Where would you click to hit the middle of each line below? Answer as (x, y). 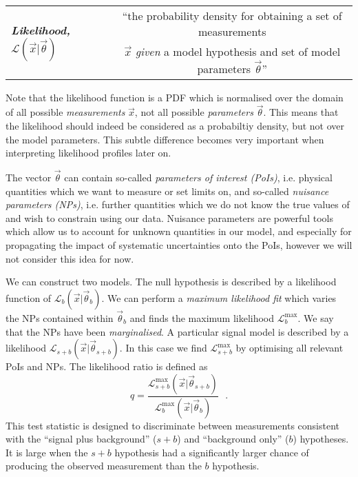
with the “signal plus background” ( (81, 439)
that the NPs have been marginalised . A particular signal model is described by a (177, 331)
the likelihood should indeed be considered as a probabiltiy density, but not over (175, 125)
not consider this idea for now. (70, 258)
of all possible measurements (65, 112)
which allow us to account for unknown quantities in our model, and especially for (179, 231)
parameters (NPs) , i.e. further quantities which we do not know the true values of (178, 204)
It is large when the (47, 452)
